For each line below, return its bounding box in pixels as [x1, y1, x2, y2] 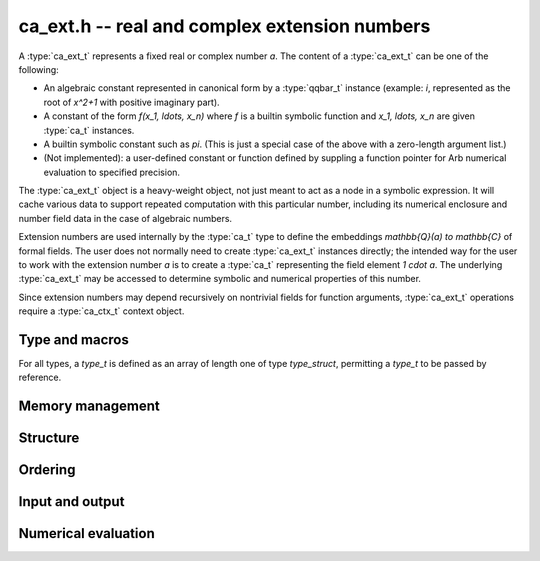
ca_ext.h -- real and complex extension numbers [18, 15, 431, 37]
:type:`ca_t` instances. [43, 124, 135, 136]
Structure [18, 430, 80, 447]
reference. [18, 371, 62, 384]
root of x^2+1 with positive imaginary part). [43, 96, 220, 108]
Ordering [18, 461, 76, 479]
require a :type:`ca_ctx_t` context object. [18, 305, 185, 317]
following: [18, 63, 59, 75]
